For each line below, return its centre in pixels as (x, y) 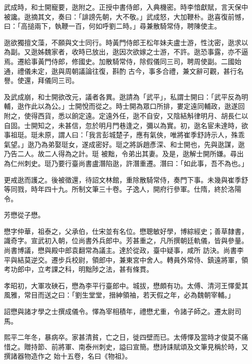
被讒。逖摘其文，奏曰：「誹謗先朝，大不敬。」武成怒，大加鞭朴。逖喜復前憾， (126, 16)
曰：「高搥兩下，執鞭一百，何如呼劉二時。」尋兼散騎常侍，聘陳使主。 (112, 26)
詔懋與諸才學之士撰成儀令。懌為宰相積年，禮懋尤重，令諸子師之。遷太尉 (119, 311)
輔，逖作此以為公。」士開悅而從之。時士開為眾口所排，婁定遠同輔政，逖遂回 (124, 106)
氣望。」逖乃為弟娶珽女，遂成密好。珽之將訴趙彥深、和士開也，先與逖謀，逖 (124, 144)
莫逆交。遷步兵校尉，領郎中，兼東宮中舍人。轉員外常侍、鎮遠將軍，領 (136, 259)
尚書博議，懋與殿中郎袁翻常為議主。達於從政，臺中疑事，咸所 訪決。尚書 (120, 250)
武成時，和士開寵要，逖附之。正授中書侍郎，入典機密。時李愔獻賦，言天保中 (126, 7)
